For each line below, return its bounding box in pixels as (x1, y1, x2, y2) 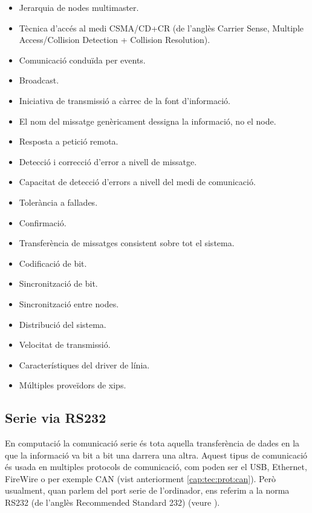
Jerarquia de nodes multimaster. (19, 1, 139, 13)
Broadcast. (19, 74, 59, 87)
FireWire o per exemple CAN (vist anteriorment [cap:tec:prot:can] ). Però (5, 472, 276, 485)
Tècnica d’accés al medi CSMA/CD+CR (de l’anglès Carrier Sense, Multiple (19, 21, 304, 34)
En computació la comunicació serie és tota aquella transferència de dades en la (5, 437, 300, 449)
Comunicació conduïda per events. (19, 53, 146, 66)
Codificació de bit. (19, 256, 87, 269)
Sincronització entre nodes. (19, 297, 119, 310)
